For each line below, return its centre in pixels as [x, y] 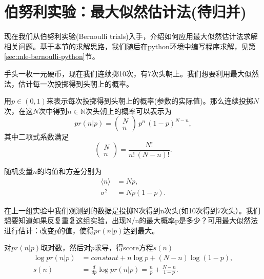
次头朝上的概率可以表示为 [128, 111]
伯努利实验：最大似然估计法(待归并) [126, 12]
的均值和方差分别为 [69, 171]
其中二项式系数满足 [36, 137]
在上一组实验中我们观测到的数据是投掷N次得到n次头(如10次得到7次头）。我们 [132, 210]
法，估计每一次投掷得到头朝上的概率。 [69, 83]
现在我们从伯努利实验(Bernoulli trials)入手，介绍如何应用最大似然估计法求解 [131, 36]
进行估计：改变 [29, 230]
